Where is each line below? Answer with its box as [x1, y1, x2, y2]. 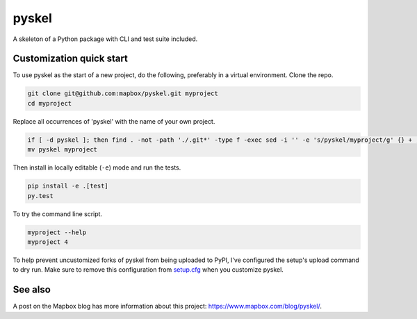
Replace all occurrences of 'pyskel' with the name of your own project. [13, 117, 215, 125]
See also [13, 284, 51, 295]
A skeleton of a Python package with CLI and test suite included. [13, 35, 198, 43]
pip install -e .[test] [27, 182, 109, 190]
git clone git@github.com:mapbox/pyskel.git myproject [27, 90, 218, 97]
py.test [27, 192, 54, 199]
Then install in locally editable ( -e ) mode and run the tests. [13, 163, 181, 172]
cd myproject [27, 99, 72, 107]
